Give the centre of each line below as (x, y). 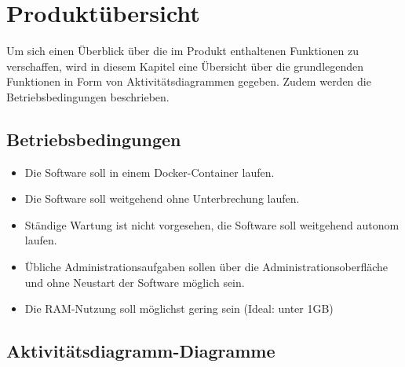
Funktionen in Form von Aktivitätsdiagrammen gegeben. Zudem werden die (189, 81)
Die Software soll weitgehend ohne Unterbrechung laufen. (162, 198)
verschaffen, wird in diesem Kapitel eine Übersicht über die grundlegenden (185, 66)
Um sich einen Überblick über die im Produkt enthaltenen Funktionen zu (183, 51)
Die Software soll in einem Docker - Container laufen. (150, 172)
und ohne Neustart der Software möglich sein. (135, 282)
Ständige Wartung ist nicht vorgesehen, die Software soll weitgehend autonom (212, 224)
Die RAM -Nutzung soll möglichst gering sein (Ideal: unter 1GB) (179, 308)
